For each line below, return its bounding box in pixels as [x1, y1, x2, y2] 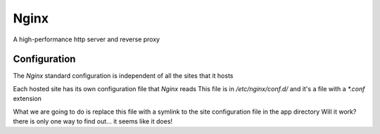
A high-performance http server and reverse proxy [13, 35, 160, 43]
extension [13, 95, 42, 103]
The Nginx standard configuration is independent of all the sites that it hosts [13, 72, 234, 80]
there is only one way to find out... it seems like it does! [13, 117, 172, 126]
